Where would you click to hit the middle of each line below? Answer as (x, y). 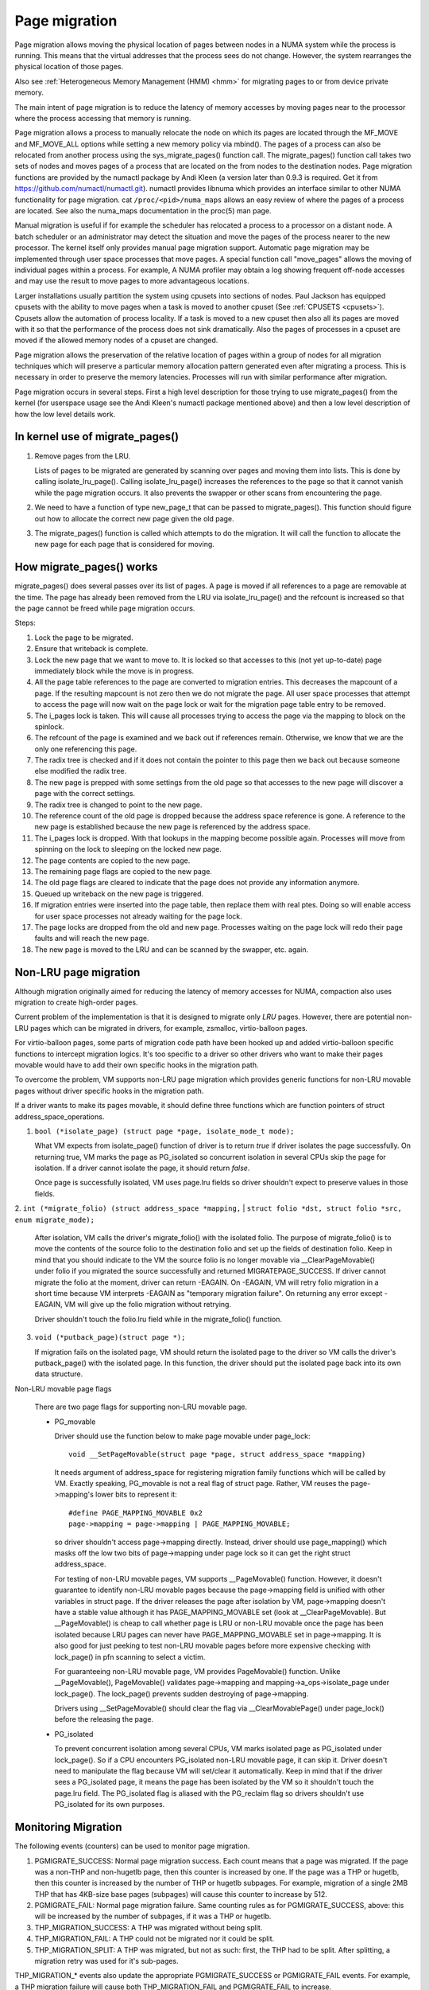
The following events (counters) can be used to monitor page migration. (132, 1846)
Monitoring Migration (68, 1827)
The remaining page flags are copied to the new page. (123, 871)
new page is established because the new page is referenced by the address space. (172, 827)
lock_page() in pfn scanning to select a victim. (130, 1656)
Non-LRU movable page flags (63, 1388)
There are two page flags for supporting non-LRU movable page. (141, 1407)
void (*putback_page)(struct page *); (110, 1338)
